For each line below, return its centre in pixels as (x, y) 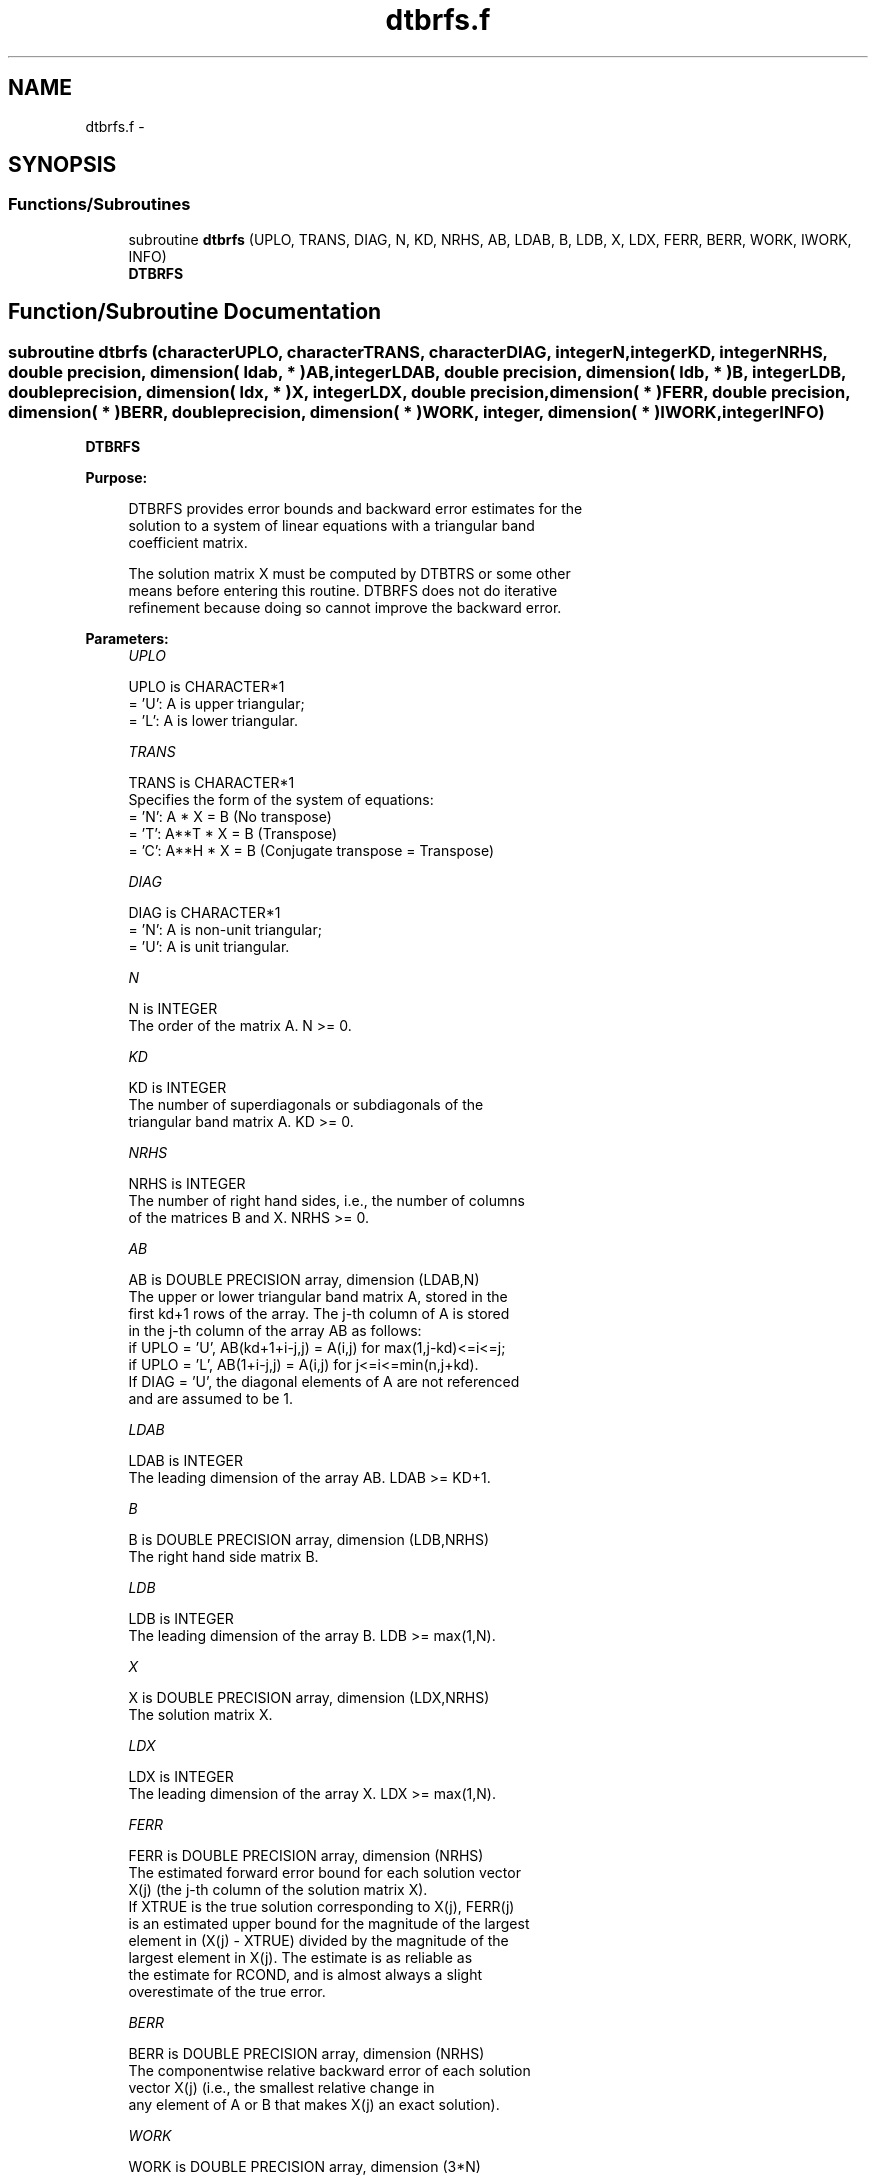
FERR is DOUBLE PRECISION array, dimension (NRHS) (306, 1856)
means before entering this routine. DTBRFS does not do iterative (343, 591)
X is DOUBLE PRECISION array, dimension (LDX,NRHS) (309, 1698)
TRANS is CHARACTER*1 (211, 783)
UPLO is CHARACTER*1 (206, 687)
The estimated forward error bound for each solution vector (324, 1873)
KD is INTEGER (177, 1088)
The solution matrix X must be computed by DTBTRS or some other (349, 574)
